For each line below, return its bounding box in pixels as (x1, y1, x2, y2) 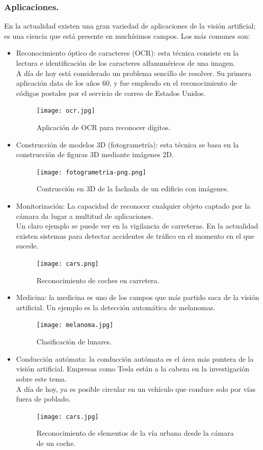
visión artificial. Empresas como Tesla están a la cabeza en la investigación (16, 363, 250, 374)
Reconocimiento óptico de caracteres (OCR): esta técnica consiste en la (16, 47, 239, 58)
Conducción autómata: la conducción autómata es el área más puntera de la (16, 353, 254, 364)
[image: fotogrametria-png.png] (36, 168, 146, 176)
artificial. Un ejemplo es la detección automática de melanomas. (16, 302, 216, 312)
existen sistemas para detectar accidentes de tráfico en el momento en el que (16, 230, 254, 241)
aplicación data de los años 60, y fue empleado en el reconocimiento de (16, 78, 237, 88)
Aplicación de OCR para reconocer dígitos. (36, 122, 171, 133)
